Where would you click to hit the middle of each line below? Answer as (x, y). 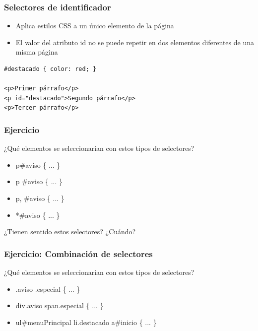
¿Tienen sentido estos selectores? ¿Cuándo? (70, 232)
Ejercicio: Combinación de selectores (78, 253)
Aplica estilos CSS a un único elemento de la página (95, 26)
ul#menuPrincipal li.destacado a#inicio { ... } (86, 322)
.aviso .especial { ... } (48, 289)
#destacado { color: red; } (50, 69)
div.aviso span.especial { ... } (60, 305)
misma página (37, 52)
